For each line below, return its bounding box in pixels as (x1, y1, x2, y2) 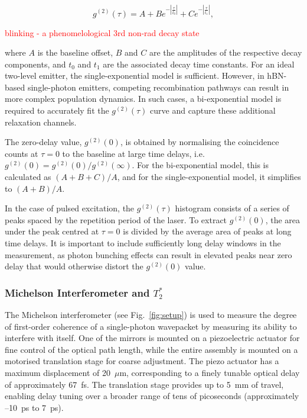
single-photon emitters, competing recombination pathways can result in (27, 81, 289, 93)
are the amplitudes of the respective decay (149, 46, 302, 59)
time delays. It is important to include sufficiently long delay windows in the (5, 237, 281, 249)
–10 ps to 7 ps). (5, 401, 64, 413)
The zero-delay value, (5, 136, 82, 148)
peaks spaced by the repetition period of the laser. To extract (5, 213, 227, 226)
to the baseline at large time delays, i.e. (62, 147, 205, 159)
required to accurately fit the (5, 104, 109, 117)
